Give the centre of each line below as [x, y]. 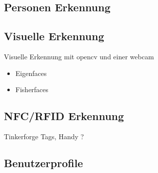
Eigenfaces [31, 73]
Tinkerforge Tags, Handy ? [44, 136]
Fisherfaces [32, 89]
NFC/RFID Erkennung [64, 116]
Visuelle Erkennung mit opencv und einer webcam [79, 56]
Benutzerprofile [44, 162]
